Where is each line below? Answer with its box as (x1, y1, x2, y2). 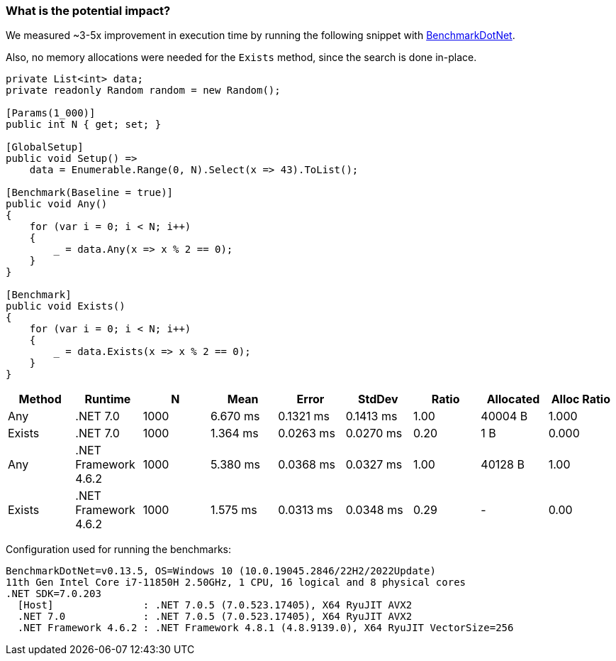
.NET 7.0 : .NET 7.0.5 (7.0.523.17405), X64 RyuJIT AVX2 (17, 611, 413, 623)
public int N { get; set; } (6, 119, 162, 131)
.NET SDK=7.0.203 (6, 588, 101, 600)
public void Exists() (6, 300, 125, 312)
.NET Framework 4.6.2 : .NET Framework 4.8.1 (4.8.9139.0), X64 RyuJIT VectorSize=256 (17, 622, 514, 634)
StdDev (357, 392, 398, 407)
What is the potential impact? (6, 4, 171, 18)
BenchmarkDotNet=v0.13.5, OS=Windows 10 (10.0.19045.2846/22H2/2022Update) (6, 565, 436, 577)
